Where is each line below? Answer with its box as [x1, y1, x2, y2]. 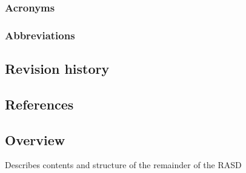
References [5, 94, 74, 113]
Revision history [5, 59, 110, 78]
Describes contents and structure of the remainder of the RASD [5, 158, 242, 171]
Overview [5, 130, 65, 149]
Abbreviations [5, 27, 75, 42]
